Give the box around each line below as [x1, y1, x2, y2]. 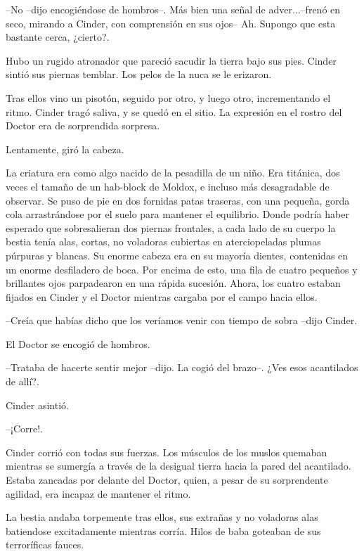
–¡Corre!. [6, 421, 43, 436]
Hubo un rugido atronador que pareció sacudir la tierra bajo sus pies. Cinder [6, 53, 337, 67]
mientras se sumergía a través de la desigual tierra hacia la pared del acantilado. [6, 458, 351, 473]
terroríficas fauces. [6, 537, 84, 552]
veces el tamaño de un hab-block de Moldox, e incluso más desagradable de [6, 179, 330, 193]
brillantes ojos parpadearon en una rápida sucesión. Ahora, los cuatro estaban [6, 276, 341, 290]
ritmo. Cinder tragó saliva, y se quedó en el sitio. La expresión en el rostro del [6, 104, 342, 119]
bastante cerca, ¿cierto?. [6, 30, 110, 44]
